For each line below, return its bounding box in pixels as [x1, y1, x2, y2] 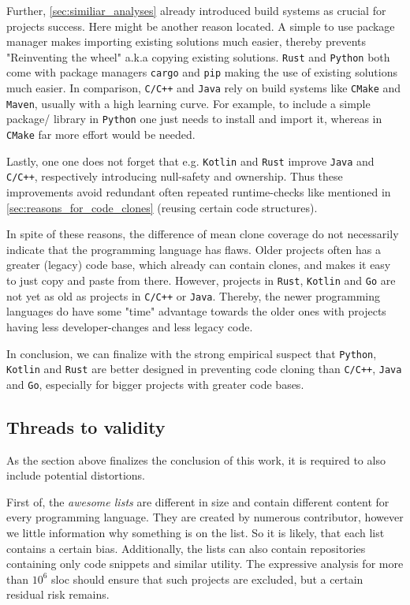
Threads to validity [6, 414, 166, 439]
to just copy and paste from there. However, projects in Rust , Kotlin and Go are [6, 272, 396, 288]
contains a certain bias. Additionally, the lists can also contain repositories [6, 540, 366, 556]
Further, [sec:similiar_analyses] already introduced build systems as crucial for [6, 2, 386, 18]
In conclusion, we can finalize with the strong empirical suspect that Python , [6, 345, 377, 361]
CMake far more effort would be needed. [6, 126, 196, 143]
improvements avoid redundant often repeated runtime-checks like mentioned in [6, 184, 391, 200]
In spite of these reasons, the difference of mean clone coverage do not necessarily [6, 226, 399, 242]
